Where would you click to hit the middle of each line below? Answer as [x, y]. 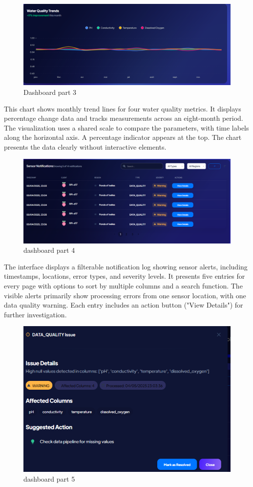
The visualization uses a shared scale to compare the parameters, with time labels [126, 127]
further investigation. [35, 314]
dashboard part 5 [49, 479]
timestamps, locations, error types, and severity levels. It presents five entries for [125, 276]
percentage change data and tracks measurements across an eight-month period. [124, 118]
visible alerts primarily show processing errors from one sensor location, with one [125, 295]
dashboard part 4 [49, 250]
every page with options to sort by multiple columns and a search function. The [123, 286]
